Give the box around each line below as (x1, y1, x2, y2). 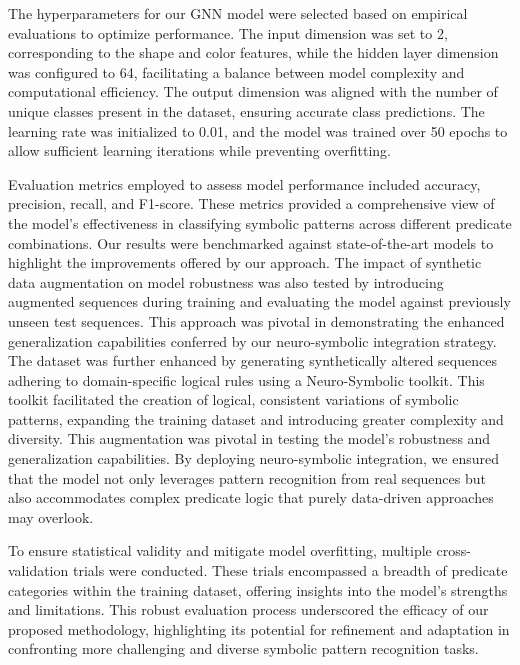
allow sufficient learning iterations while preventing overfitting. (8, 140, 391, 161)
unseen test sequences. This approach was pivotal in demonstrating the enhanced (8, 310, 505, 331)
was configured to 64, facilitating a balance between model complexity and (8, 61, 465, 82)
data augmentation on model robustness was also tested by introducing (8, 271, 444, 292)
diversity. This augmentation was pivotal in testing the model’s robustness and (8, 428, 491, 449)
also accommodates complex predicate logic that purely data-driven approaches (8, 487, 494, 508)
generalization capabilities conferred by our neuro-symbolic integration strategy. (8, 330, 497, 351)
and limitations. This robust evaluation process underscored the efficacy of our (8, 599, 489, 620)
